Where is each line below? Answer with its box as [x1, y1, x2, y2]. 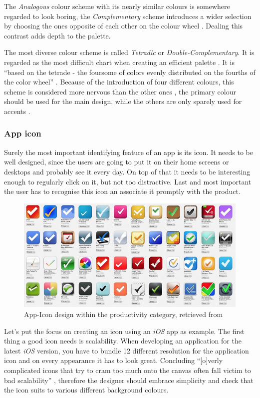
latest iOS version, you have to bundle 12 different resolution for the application [4, 345, 249, 355]
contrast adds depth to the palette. [4, 30, 111, 40]
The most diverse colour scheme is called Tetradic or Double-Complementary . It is [4, 47, 255, 57]
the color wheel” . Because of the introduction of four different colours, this [4, 76, 234, 87]
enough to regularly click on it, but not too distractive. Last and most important [4, 176, 252, 186]
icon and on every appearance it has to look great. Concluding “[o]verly [4, 355, 223, 365]
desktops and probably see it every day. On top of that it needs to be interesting [4, 166, 251, 176]
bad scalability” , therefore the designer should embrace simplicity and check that [4, 374, 254, 385]
